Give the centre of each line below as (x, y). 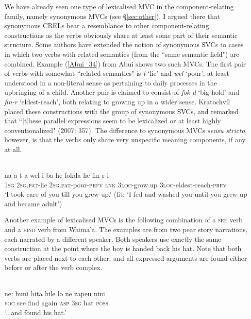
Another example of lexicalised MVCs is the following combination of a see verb (124, 220)
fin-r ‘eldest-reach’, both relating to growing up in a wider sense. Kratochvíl (117, 101)
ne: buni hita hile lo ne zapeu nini (55, 293)
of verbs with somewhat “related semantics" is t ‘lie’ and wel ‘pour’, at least (117, 73)
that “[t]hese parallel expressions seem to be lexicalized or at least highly (113, 121)
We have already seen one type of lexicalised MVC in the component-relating (119, 6)
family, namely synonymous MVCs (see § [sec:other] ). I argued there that (112, 16)
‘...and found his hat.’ (36, 312)
